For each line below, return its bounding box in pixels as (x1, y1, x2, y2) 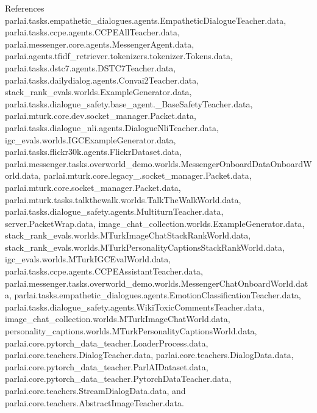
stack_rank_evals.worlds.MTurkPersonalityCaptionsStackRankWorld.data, (5, 240, 285, 253)
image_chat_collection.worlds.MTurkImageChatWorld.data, (5, 312, 230, 325)
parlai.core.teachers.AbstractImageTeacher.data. (5, 396, 184, 409)
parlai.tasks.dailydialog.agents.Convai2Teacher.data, (5, 73, 199, 86)
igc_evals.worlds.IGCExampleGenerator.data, (5, 133, 176, 146)
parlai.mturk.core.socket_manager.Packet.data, (5, 181, 181, 193)
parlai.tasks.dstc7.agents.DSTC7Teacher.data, (5, 61, 176, 74)
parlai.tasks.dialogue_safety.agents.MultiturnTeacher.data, (5, 205, 224, 218)
